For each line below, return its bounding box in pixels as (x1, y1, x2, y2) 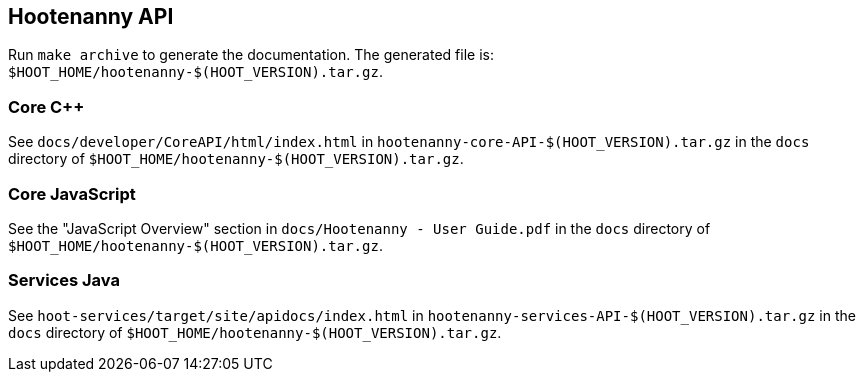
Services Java (8, 270, 120, 291)
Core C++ (8, 96, 85, 117)
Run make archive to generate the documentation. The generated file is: (8, 46, 494, 64)
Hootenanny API (8, 4, 174, 29)
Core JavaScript (8, 183, 136, 204)
